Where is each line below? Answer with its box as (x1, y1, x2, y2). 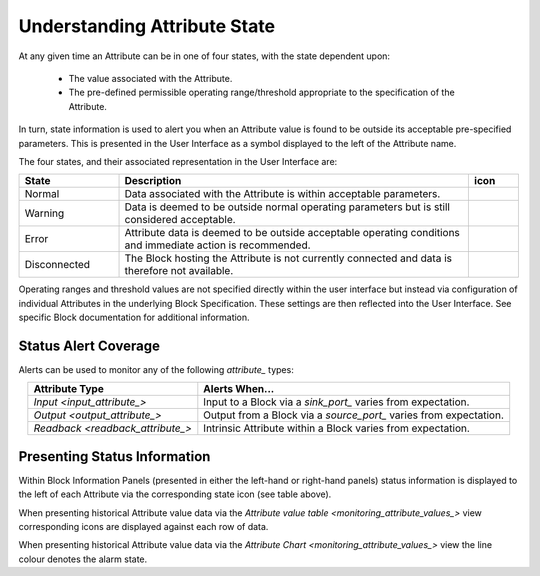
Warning (24, 206, 65, 220)
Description (124, 174, 182, 188)
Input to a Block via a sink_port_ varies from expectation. (203, 395, 470, 409)
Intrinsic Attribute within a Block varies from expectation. (203, 421, 470, 435)
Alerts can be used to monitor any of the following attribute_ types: (18, 363, 294, 375)
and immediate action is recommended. (124, 238, 311, 252)
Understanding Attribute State (18, 15, 275, 37)
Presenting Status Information (18, 448, 211, 465)
